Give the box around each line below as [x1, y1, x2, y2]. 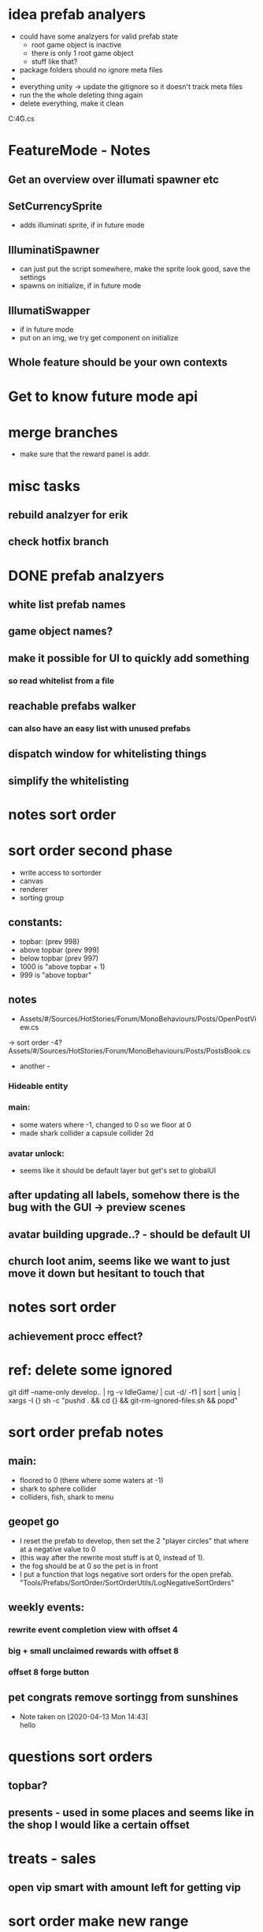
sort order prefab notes [8, 1423, 164, 1441]
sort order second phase [8, 842, 173, 860]
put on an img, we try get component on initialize [19, 333, 179, 342]
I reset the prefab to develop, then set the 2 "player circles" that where [19, 1536, 250, 1545]
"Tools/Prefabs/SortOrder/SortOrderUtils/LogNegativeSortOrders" [19, 1577, 235, 1587]
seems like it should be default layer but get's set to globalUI [19, 1166, 217, 1176]
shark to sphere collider [19, 1484, 97, 1493]
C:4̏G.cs [8, 113, 35, 123]
